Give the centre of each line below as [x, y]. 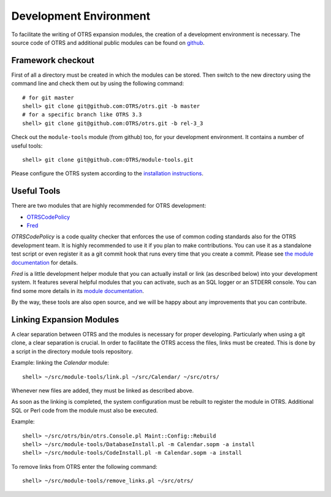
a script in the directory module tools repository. [72, 351]
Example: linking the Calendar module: [60, 363]
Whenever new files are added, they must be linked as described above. [103, 391]
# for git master [48, 97]
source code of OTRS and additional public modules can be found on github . [108, 42]
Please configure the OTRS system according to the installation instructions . [107, 173]
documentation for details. [44, 262]
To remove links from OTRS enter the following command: [84, 466]
